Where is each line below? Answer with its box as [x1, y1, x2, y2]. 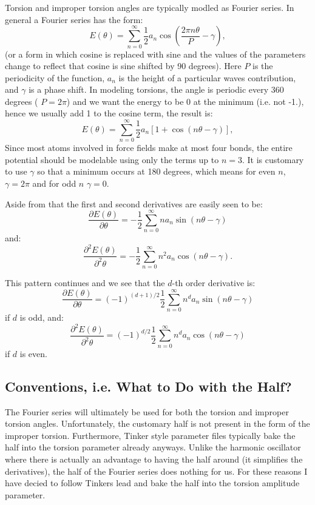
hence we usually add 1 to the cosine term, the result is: [5, 107, 213, 119]
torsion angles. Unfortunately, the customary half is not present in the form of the [5, 417, 310, 430]
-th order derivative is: [172, 276, 256, 289]
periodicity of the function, [5, 71, 105, 84]
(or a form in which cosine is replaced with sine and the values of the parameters [5, 47, 306, 60]
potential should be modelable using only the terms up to [5, 153, 219, 166]
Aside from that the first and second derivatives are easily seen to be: [5, 197, 263, 210]
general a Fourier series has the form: [5, 13, 143, 25]
